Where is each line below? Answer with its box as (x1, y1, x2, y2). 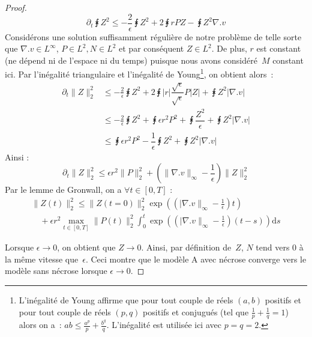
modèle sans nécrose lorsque (5, 264, 107, 277)
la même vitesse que (5, 252, 79, 265)
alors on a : (19, 318, 62, 331)
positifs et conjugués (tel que (143, 305, 249, 318)
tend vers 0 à (256, 241, 304, 254)
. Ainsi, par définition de (141, 241, 232, 254)
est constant (256, 42, 301, 55)
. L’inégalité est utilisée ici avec (106, 318, 221, 331)
